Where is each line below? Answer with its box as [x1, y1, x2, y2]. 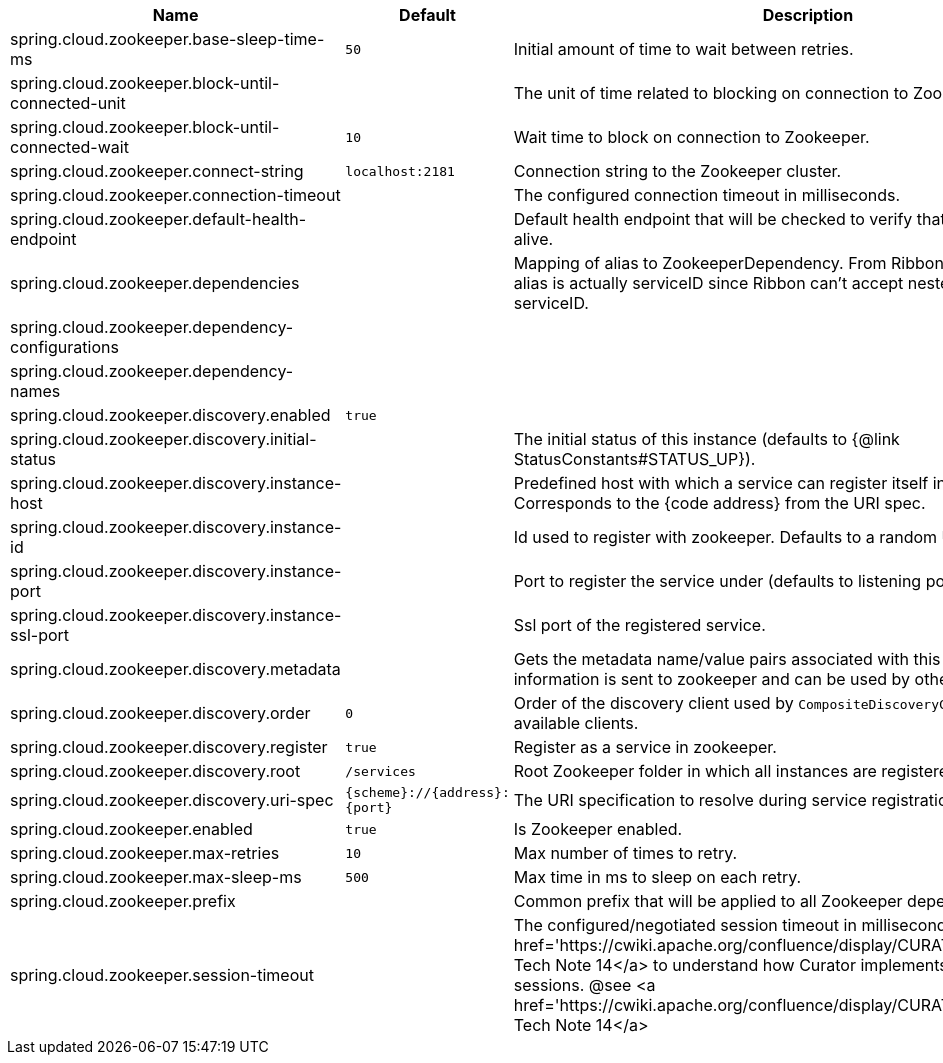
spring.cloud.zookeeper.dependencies [10, 273, 300, 293]
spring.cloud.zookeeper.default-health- [10, 209, 306, 229]
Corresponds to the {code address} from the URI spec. [513, 493, 926, 513]
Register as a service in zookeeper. [513, 737, 777, 757]
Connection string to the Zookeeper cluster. [513, 161, 842, 181]
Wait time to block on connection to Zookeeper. [513, 127, 870, 147]
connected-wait [10, 137, 129, 157]
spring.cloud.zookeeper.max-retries [10, 843, 280, 863]
